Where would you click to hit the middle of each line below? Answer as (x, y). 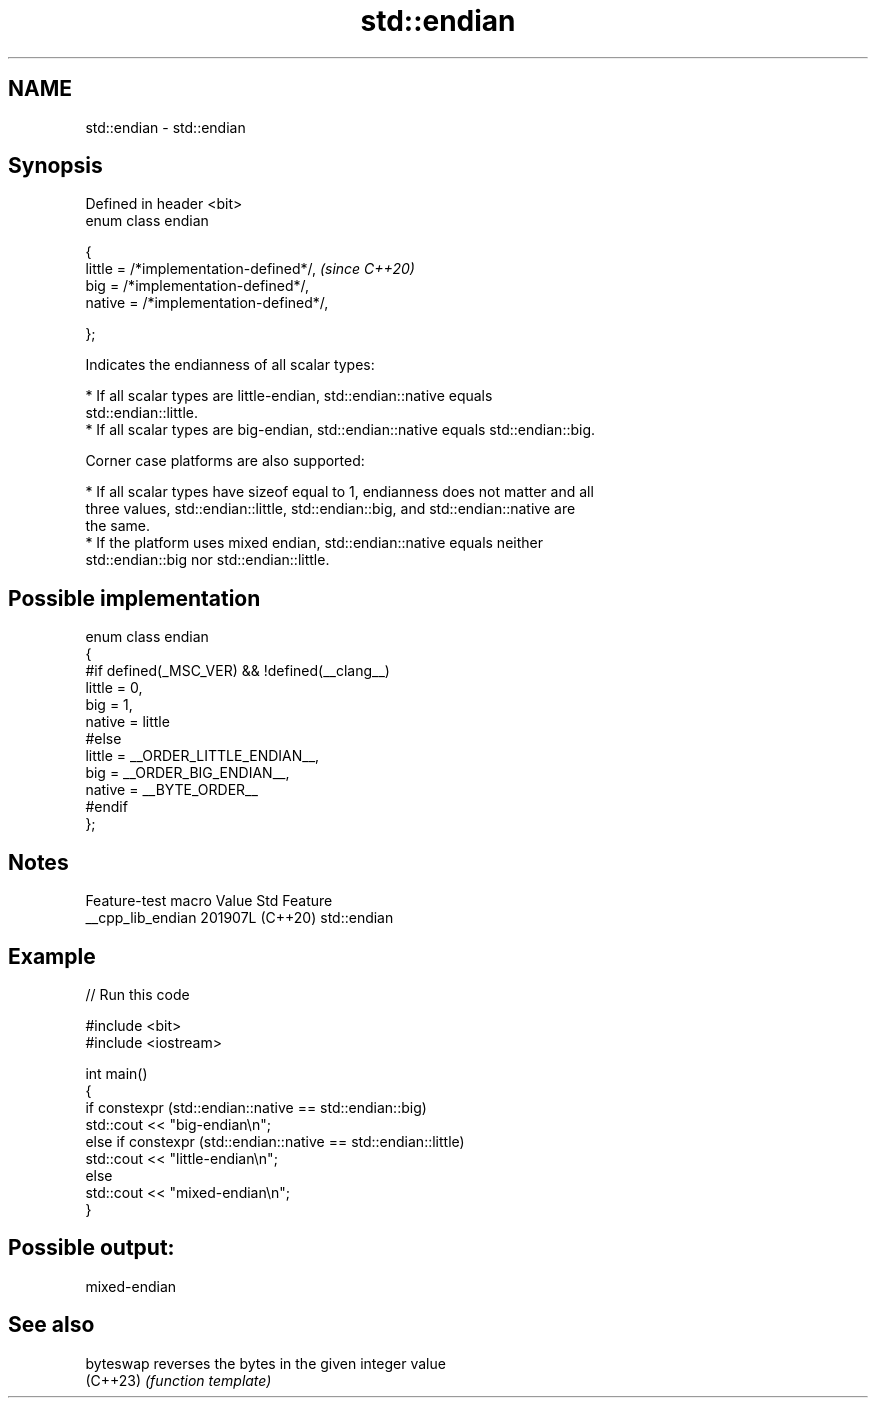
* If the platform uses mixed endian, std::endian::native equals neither (314, 543)
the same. (118, 526)
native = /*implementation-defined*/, (207, 303)
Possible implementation (134, 598)
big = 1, (109, 705)
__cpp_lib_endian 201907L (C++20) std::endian (239, 918)
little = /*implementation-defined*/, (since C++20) (250, 269)
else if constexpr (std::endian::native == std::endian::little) (275, 1141)
